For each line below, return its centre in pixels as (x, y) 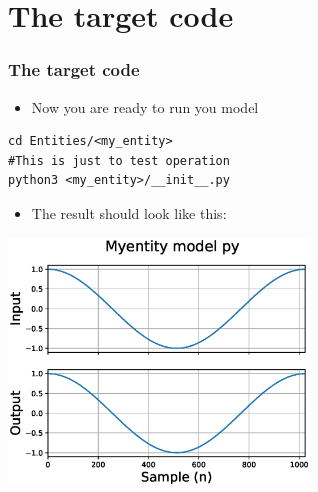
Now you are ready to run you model (145, 106)
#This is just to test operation (119, 160)
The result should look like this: (129, 212)
